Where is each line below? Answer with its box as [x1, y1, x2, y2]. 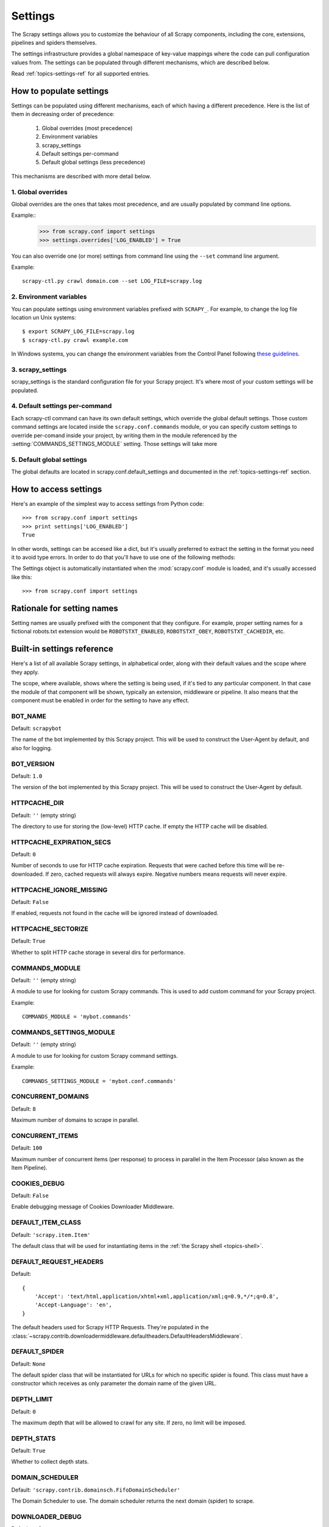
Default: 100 [11, 1144, 43, 1151]
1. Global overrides [11, 188, 68, 196]
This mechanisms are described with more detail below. [11, 172, 152, 180]
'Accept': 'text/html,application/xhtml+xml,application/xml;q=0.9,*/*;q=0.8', [34, 1292, 280, 1300]
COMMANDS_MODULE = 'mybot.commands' [22, 1013, 132, 1020]
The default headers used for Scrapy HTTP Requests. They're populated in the [11, 1324, 209, 1331]
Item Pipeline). [11, 1164, 48, 1171]
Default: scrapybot [11, 724, 62, 732]
